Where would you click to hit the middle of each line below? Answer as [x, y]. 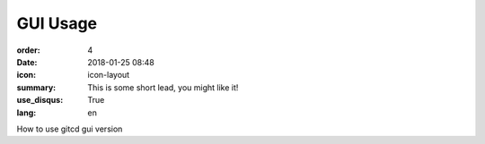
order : [28, 50]
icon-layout [109, 75]
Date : [27, 62]
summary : [36, 87]
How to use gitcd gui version [70, 129]
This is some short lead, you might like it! [163, 87]
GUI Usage [57, 23]
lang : [26, 113]
